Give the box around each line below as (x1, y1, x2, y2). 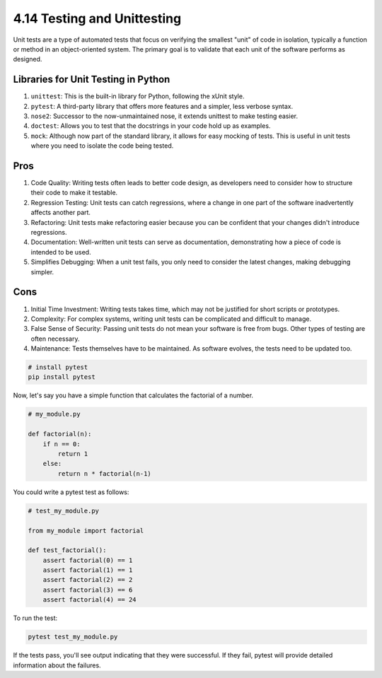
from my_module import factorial (28, 527, 144, 534)
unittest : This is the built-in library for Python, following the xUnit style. (30, 92, 245, 100)
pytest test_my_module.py (28, 633, 118, 641)
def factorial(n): (28, 430, 92, 438)
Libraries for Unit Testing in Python (13, 74, 170, 86)
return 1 (57, 450, 88, 457)
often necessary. (30, 334, 80, 343)
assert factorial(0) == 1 (42, 556, 133, 564)
